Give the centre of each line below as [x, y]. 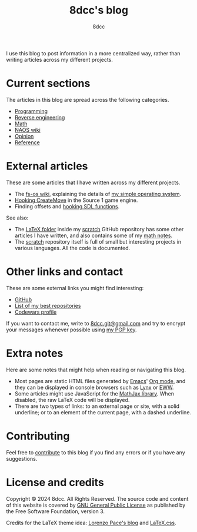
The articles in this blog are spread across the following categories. [88, 99]
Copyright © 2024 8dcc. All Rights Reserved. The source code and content [97, 498]
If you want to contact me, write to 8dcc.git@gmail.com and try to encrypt [96, 323]
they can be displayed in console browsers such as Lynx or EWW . [94, 387]
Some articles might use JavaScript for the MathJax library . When [94, 393]
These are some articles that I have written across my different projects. [93, 182]
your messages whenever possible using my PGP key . [71, 330]
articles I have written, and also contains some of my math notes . [93, 235]
